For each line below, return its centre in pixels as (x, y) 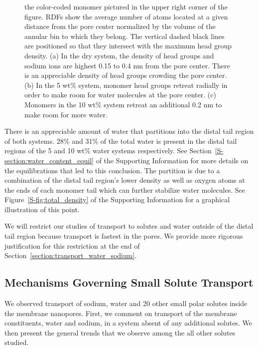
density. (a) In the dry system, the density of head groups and (119, 55)
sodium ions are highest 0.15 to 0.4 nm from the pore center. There (127, 65)
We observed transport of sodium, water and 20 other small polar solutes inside (126, 303)
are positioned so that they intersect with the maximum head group (128, 46)
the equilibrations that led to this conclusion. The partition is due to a (112, 170)
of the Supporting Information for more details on (172, 160)
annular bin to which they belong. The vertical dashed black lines (125, 36)
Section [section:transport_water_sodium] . (71, 255)
